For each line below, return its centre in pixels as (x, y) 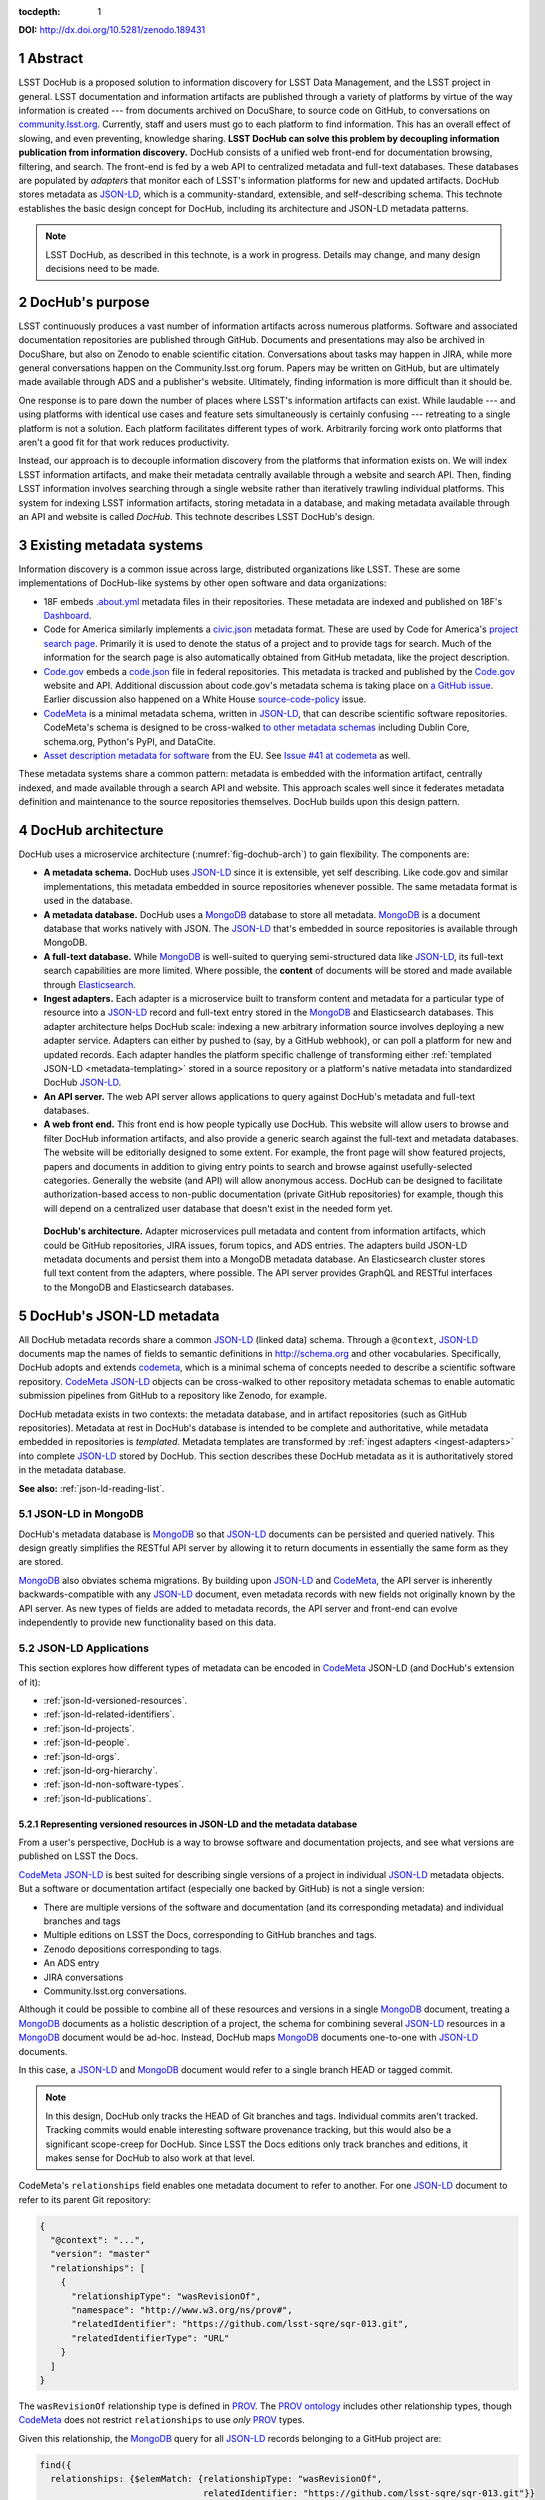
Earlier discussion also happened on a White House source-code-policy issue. (205, 699)
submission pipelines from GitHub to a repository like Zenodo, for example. (172, 1396)
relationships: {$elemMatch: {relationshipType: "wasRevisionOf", (216, 2479)
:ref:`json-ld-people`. (86, 1742)
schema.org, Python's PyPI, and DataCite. (129, 741)
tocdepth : (39, 11)
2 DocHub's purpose (84, 301)
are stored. (41, 1562)
